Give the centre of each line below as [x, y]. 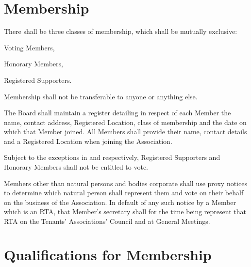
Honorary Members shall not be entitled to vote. [76, 167]
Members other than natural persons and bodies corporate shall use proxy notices [125, 183]
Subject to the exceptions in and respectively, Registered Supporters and [112, 157]
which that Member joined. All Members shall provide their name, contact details [125, 132]
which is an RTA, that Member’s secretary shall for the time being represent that [125, 212]
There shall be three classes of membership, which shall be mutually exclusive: [121, 31]
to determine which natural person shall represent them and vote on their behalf [124, 193]
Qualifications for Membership [108, 254]
